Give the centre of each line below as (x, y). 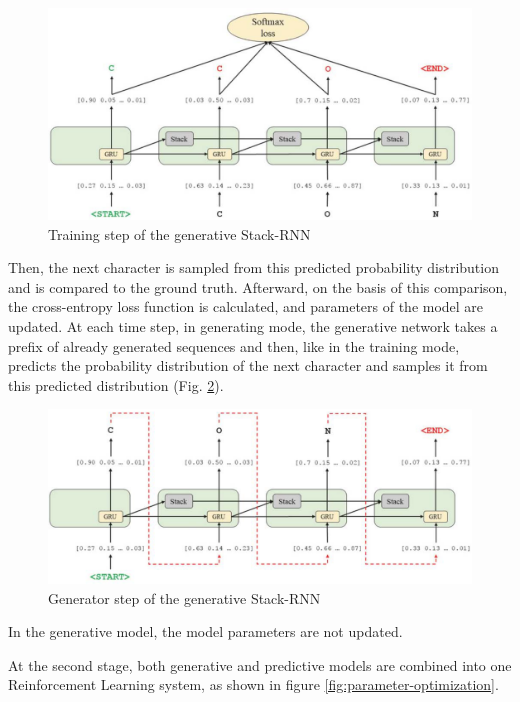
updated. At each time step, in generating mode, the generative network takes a (253, 325)
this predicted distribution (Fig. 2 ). (116, 384)
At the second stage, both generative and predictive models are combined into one (260, 664)
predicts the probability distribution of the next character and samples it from (248, 365)
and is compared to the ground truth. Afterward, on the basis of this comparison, (258, 286)
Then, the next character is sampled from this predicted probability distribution (253, 267)
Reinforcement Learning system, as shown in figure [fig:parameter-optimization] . (253, 684)
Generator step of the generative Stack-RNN (184, 597)
